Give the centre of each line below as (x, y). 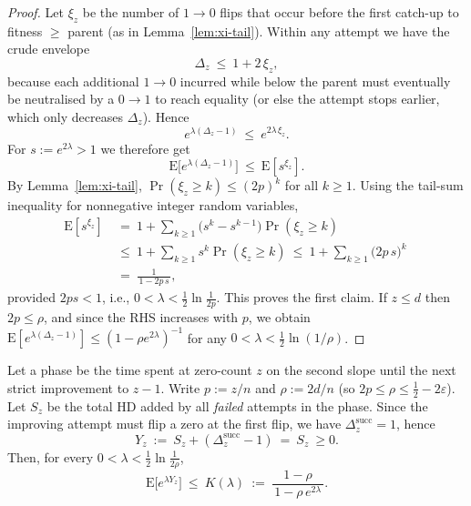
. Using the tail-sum (408, 185)
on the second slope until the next (361, 370)
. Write (180, 387)
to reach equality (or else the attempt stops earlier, (297, 99)
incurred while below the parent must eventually (315, 81)
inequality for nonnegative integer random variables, (153, 205)
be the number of (131, 12)
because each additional (73, 81)
